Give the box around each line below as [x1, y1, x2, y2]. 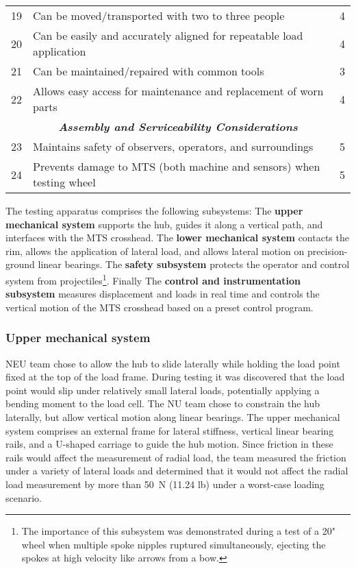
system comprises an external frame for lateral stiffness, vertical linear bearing [5, 423, 334, 437]
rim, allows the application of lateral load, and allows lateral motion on [5, 243, 305, 258]
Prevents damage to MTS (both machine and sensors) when [33, 158, 320, 174]
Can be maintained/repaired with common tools [33, 63, 264, 79]
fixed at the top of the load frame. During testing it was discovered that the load [5, 370, 345, 384]
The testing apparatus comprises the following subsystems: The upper [5, 204, 303, 217]
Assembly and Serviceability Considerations [58, 119, 298, 134]
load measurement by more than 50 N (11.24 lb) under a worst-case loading [5, 476, 325, 491]
